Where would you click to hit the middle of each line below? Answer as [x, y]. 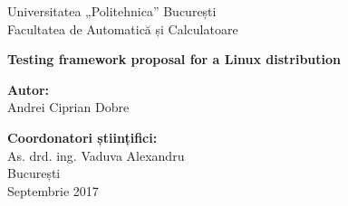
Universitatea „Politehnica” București [112, 11]
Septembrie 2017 [53, 190]
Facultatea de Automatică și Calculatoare [123, 28]
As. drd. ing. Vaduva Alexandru [96, 155]
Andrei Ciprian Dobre [68, 107]
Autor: [29, 89]
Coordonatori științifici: [82, 137]
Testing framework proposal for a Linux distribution [174, 59]
